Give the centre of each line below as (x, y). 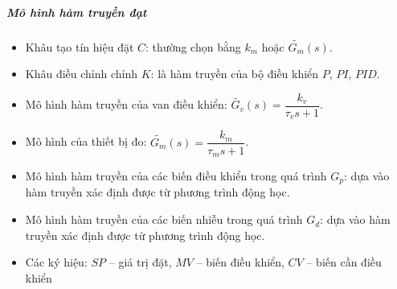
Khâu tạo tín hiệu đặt (80, 46)
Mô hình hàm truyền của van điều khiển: (126, 104)
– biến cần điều (344, 262)
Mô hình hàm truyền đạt (77, 12)
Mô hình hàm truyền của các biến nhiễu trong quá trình (164, 219)
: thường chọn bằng (193, 46)
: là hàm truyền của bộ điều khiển (235, 74)
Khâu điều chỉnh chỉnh (82, 74)
